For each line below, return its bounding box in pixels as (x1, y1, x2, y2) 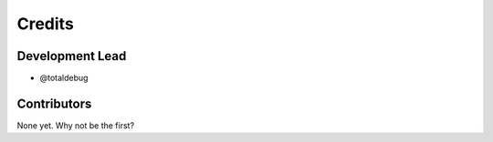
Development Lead (16, 48, 127, 64)
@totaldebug (39, 73, 89, 84)
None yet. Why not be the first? (16, 119, 135, 131)
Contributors (16, 96, 92, 111)
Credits (16, 14, 75, 34)
